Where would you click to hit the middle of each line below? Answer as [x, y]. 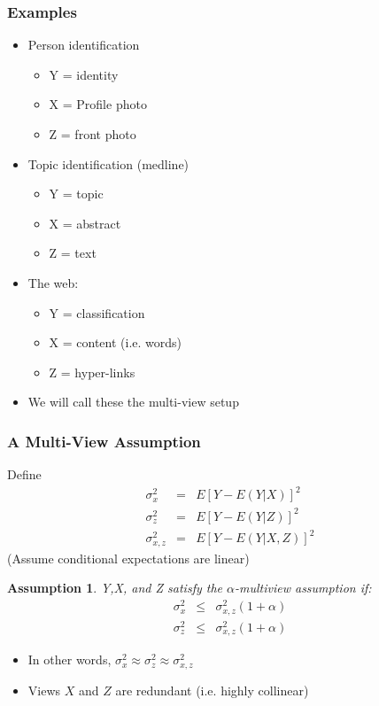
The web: [53, 282]
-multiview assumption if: [303, 588]
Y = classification [97, 312]
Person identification [84, 45]
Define [24, 474]
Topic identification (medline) [108, 163]
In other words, [70, 659]
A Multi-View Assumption [104, 441]
